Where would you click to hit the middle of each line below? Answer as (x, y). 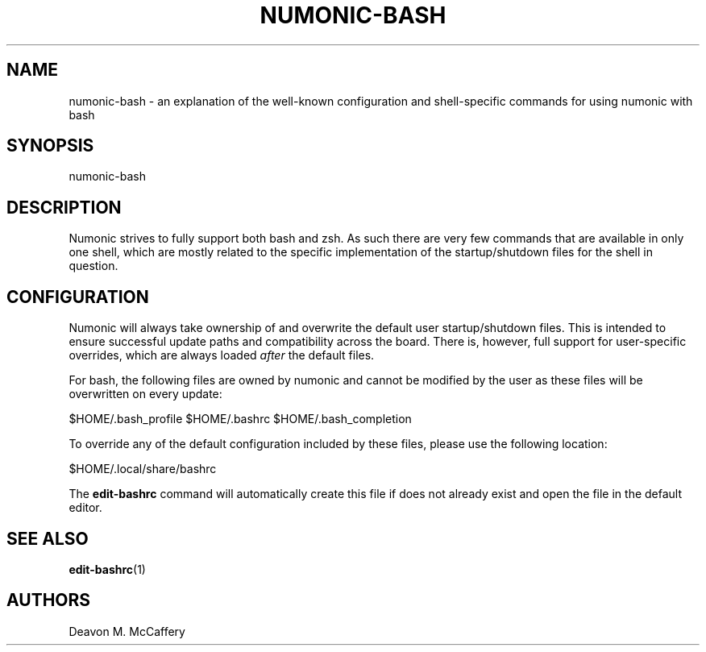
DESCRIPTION (64, 207)
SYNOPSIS (50, 146)
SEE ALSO (48, 538)
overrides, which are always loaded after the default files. (222, 355)
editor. (85, 508)
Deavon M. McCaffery (127, 631)
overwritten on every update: (145, 394)
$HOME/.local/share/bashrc (143, 469)
